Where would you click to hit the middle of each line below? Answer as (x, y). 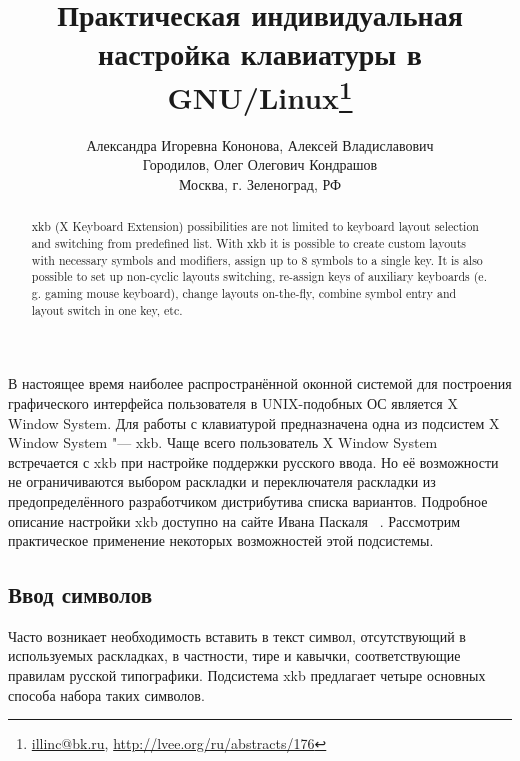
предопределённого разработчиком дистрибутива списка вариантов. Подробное (248, 500)
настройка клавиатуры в (260, 53)
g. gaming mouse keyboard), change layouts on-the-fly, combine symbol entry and (244, 293)
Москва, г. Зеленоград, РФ (260, 184)
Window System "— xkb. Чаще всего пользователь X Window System (223, 442)
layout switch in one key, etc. (107, 309)
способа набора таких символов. (106, 694)
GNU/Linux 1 (260, 94)
